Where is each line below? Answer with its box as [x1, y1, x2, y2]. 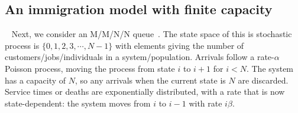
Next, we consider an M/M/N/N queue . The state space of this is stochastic [11, 28, 292, 40]
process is [5, 39, 40, 51]
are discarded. [238, 74, 289, 86]
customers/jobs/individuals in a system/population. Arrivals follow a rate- [5, 51, 274, 63]
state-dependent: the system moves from [5, 97, 151, 109]
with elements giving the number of [115, 39, 244, 51]
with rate [189, 97, 222, 109]
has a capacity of [5, 74, 66, 86]
